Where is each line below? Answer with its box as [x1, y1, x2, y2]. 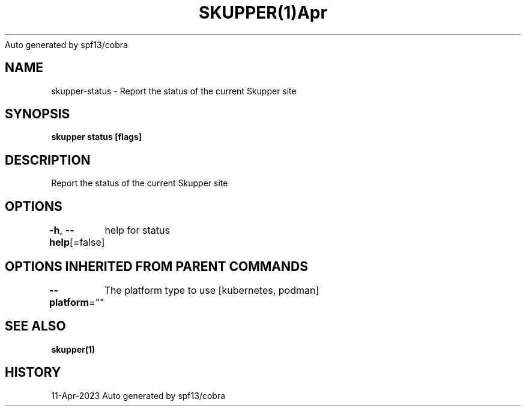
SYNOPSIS [5, 106, 70, 122]
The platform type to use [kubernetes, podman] [104, 284, 319, 296]
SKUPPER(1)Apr [199, 2, 327, 23]
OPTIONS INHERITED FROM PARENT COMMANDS [5, 258, 308, 274]
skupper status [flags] [51, 132, 142, 142]
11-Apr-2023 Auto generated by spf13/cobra [51, 390, 226, 401]
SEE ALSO [5, 318, 66, 334]
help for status [104, 224, 170, 237]
